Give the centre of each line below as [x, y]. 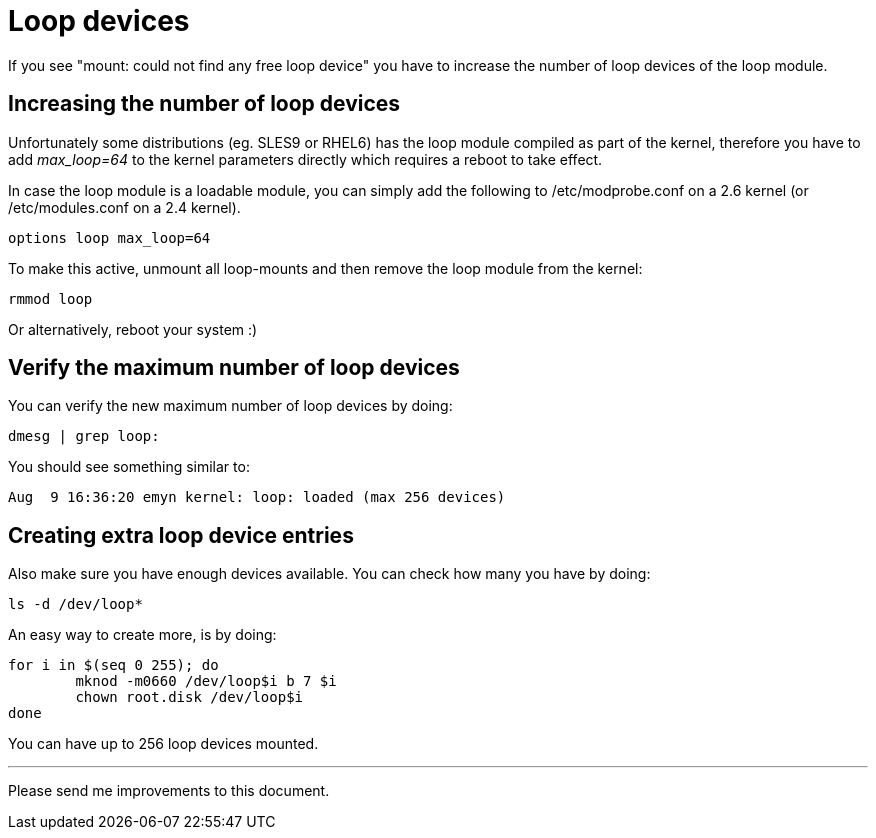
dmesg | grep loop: [84, 436]
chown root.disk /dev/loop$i [189, 697]
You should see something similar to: [129, 467]
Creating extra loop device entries [181, 535]
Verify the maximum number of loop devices [234, 368]
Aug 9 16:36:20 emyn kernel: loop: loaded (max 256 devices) [257, 497]
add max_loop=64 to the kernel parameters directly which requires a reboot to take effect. [305, 159]
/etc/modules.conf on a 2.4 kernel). [124, 207]
